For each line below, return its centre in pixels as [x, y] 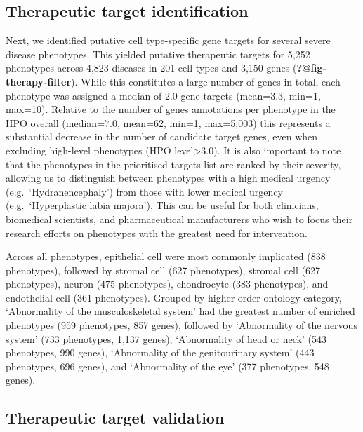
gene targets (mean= [226, 95]
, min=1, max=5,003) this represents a [247, 122]
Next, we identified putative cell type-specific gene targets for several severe [168, 40]
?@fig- [311, 68]
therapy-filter [39, 81]
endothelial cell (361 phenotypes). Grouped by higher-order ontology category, [174, 297]
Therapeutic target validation [115, 418]
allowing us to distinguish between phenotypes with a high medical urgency [168, 178]
